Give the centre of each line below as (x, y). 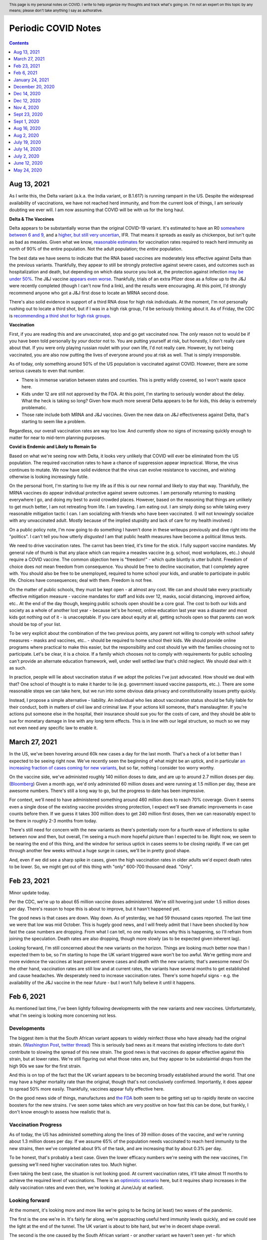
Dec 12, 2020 (27, 100)
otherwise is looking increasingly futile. (49, 477)
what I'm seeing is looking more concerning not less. (63, 1015)
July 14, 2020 (27, 149)
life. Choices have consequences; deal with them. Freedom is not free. (81, 580)
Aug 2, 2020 (26, 135)
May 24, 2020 (28, 170)
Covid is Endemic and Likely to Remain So (53, 447)
